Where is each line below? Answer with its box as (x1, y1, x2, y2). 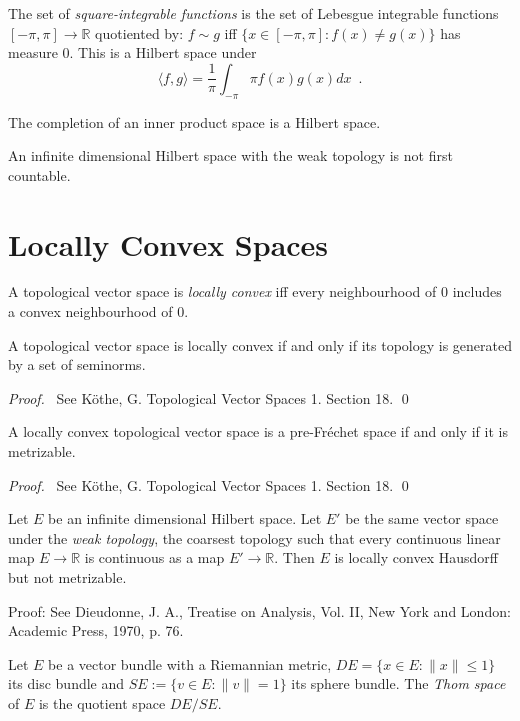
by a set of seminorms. (8, 354, 146, 375)
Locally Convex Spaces (8, 223, 329, 264)
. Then (274, 547, 315, 568)
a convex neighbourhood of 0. (8, 301, 189, 322)
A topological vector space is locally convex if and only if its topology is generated (8, 334, 512, 355)
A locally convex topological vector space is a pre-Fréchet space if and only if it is (8, 421, 508, 442)
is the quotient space (38, 692, 166, 713)
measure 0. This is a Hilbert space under (8, 42, 257, 63)
